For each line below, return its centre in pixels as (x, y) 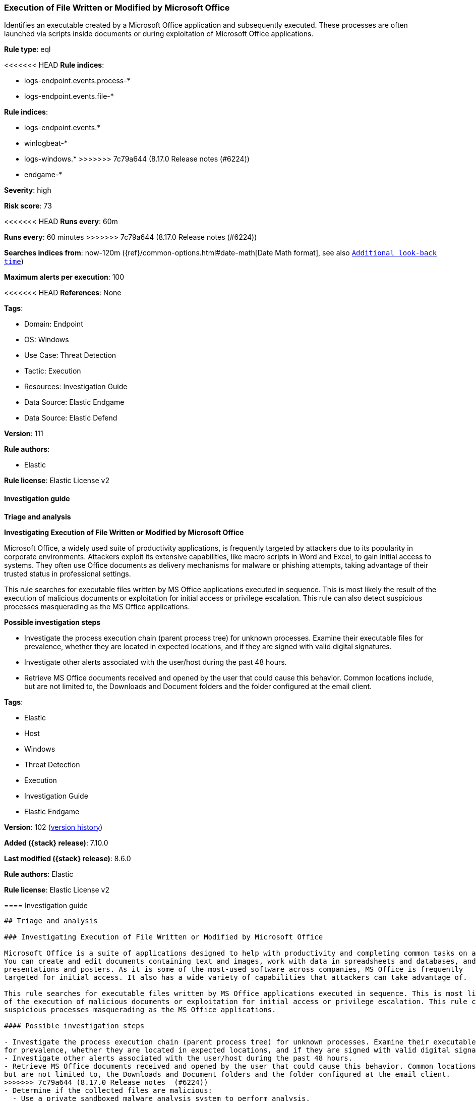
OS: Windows (47, 340)
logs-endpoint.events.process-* (77, 81)
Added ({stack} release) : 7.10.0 (56, 843)
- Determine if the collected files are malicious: (108, 1090)
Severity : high (28, 190)
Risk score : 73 (28, 206)
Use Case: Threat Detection (70, 355)
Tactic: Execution (53, 371)
